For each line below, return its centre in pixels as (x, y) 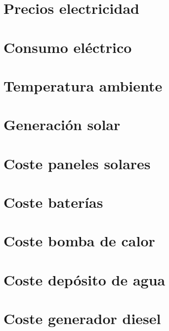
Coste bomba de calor (79, 241)
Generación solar (62, 124)
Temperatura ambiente (83, 85)
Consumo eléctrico (68, 47)
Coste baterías (53, 202)
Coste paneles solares (77, 163)
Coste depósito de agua (84, 279)
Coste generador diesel (82, 318)
